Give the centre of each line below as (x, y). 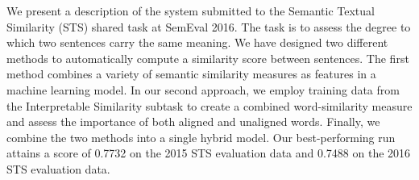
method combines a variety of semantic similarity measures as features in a (191, 74)
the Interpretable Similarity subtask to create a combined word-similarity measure (209, 105)
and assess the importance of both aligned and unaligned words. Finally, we (193, 121)
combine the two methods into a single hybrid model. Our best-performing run (201, 137)
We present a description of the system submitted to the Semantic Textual (191, 10)
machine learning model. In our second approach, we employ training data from (203, 89)
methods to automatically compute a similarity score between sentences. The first (208, 58)
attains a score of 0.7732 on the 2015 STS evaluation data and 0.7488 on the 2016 (209, 153)
